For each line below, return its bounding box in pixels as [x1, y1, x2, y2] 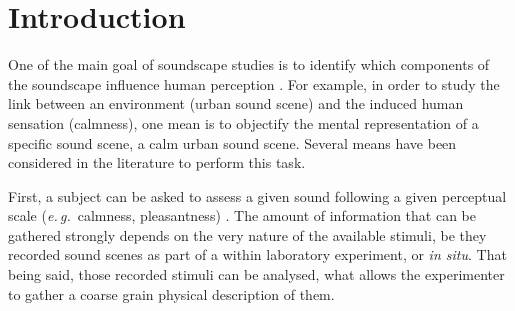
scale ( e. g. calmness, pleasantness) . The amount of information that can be [8, 205, 477, 226]
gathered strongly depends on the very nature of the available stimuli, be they [8, 224, 487, 245]
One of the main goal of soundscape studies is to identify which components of [8, 54, 490, 75]
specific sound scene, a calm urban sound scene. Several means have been [8, 132, 457, 153]
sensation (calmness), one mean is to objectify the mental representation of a [8, 112, 479, 133]
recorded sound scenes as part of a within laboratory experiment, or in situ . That [8, 244, 507, 265]
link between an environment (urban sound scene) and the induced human [8, 93, 464, 114]
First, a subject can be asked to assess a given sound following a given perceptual [8, 185, 507, 206]
